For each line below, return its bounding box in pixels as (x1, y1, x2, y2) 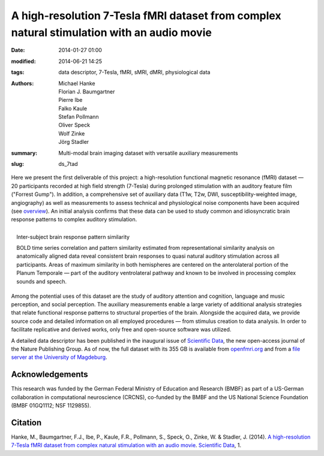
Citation (11, 417, 42, 428)
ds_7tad (58, 161, 78, 168)
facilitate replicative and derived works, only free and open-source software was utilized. (11, 326, 232, 333)
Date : (11, 47, 25, 54)
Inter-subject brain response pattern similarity (16, 233, 130, 240)
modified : (11, 58, 36, 65)
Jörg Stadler (58, 138, 89, 146)
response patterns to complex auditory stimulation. (11, 216, 137, 223)
